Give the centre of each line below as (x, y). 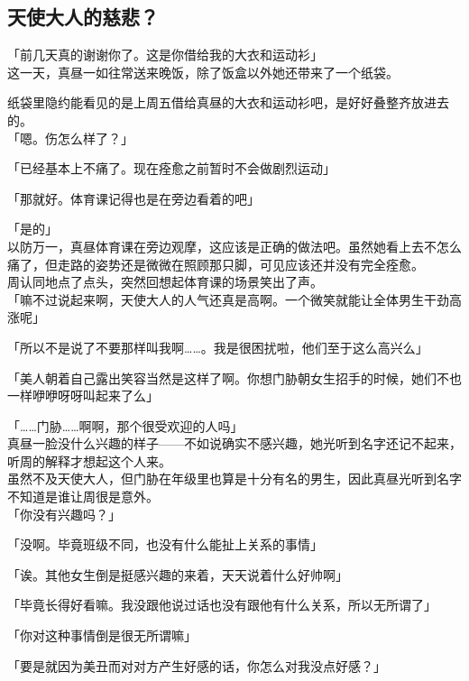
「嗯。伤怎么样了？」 (70, 138)
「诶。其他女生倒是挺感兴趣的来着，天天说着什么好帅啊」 (178, 574)
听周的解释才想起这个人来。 (89, 460)
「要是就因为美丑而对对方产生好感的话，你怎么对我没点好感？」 (197, 665)
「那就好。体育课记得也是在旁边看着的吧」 (133, 198)
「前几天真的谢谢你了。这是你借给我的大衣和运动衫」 (165, 55)
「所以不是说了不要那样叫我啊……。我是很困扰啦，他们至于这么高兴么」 (218, 347)
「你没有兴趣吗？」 (64, 514)
